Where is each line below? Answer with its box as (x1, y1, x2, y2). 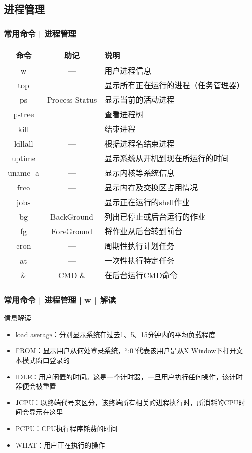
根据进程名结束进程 (104, 138, 175, 149)
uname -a (8, 167, 39, 178)
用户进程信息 (104, 65, 151, 76)
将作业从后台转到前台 (104, 226, 183, 237)
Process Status (47, 94, 97, 105)
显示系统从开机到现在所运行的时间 (104, 152, 229, 164)
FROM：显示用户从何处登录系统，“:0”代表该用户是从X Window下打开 (15, 345, 236, 356)
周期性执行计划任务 (104, 240, 175, 251)
